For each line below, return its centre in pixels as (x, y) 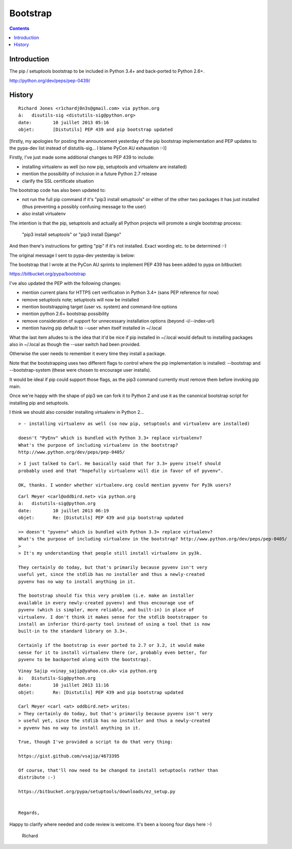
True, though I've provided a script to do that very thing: (95, 742)
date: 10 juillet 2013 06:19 (64, 511)
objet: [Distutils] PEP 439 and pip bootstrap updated (95, 130)
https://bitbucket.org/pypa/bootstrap (47, 274)
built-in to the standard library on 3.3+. (73, 631)
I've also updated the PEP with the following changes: (65, 283)
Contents (19, 28)
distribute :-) (37, 777)
